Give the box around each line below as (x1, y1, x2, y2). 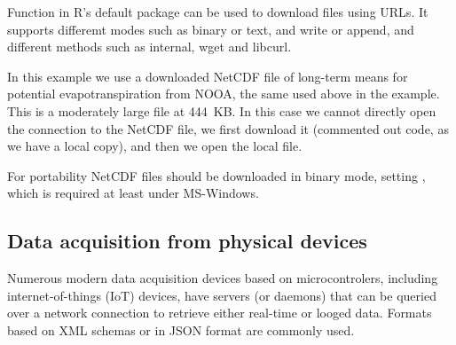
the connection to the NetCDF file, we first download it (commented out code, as (7, 119, 449, 137)
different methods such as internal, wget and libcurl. (7, 37, 292, 56)
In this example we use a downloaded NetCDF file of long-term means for (7, 67, 408, 85)
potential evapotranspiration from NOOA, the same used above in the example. (7, 84, 440, 103)
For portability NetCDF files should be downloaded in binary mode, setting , (7, 166, 426, 184)
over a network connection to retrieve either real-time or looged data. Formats (7, 303, 432, 322)
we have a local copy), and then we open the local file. (7, 137, 303, 155)
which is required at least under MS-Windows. (7, 184, 259, 202)
